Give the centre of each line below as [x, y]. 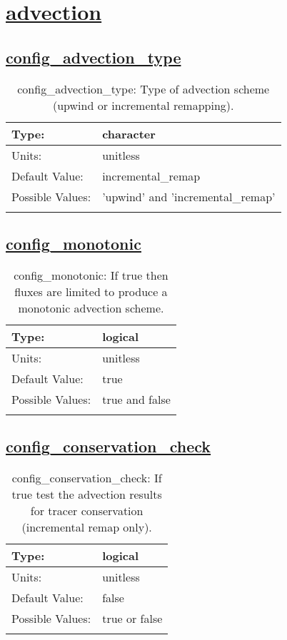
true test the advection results [87, 494]
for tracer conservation [87, 510]
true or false [132, 618]
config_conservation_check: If [87, 477]
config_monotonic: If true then [91, 275]
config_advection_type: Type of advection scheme [143, 88]
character [129, 133]
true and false [136, 399]
